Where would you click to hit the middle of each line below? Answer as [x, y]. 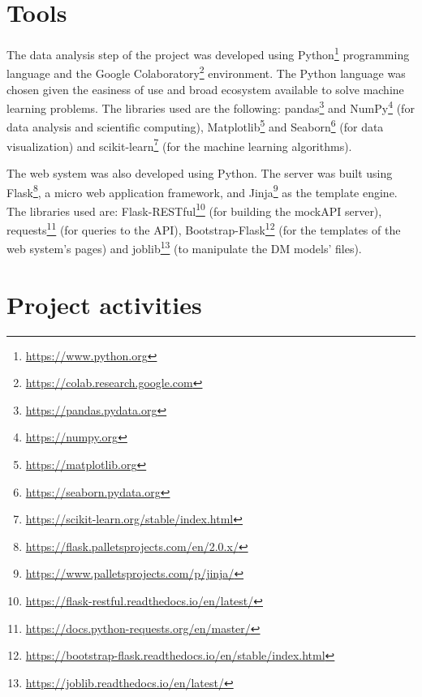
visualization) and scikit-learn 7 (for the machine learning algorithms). [179, 144]
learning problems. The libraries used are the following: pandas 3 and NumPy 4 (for [211, 107]
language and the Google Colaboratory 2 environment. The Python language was [206, 72]
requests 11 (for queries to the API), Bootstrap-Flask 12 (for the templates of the [204, 228]
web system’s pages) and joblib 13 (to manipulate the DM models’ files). [184, 247]
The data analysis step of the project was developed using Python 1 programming [208, 53]
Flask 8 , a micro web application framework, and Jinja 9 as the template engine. [202, 191]
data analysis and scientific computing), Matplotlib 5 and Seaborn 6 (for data [195, 126]
